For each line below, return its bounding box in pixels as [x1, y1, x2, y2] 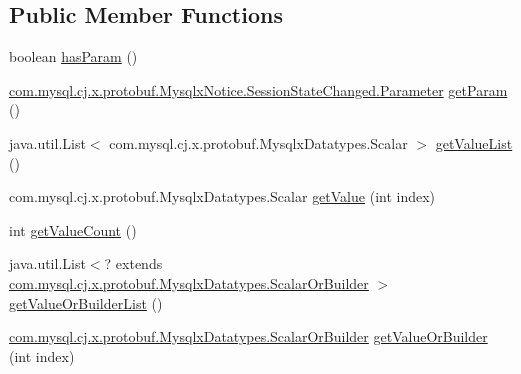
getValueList [435, 132, 513, 153]
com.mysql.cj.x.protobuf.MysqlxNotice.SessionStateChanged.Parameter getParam [9, 79, 508, 100]
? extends [104, 253, 163, 274]
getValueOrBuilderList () [9, 292, 163, 313]
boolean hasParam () [9, 46, 138, 67]
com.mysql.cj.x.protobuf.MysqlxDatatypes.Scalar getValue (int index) [9, 186, 436, 207]
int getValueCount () [9, 219, 137, 240]
